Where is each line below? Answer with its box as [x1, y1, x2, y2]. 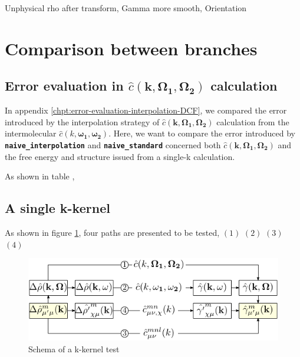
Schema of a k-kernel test [28, 342, 120, 355]
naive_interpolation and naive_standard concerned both [5, 138, 221, 151]
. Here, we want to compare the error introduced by [108, 127, 295, 139]
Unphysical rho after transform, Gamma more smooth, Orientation [5, 2, 247, 14]
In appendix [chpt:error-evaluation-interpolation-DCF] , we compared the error [5, 104, 287, 116]
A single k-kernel [5, 199, 110, 217]
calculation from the [216, 115, 289, 128]
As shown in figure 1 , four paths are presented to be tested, [5, 226, 220, 238]
